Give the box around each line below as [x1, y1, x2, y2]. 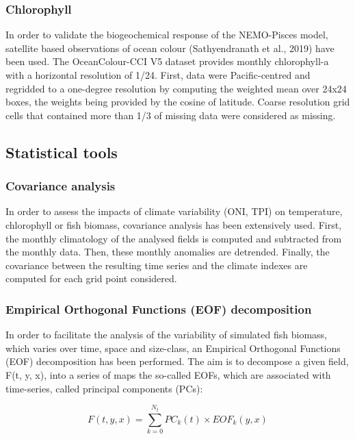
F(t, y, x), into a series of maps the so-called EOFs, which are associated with [5, 367, 331, 381]
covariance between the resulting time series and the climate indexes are [5, 258, 308, 272]
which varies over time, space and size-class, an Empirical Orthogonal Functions [5, 340, 341, 355]
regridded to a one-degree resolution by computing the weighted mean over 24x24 [5, 81, 347, 95]
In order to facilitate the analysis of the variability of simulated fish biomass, [5, 327, 327, 342]
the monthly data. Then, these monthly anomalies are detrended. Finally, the [5, 244, 330, 259]
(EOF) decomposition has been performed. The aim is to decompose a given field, [5, 354, 349, 368]
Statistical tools [5, 141, 118, 162]
